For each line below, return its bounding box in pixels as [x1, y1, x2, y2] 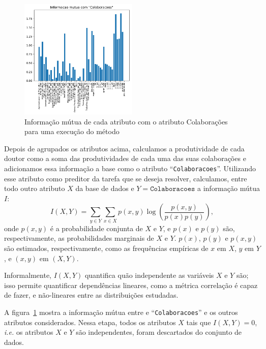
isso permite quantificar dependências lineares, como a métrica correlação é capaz [4, 279, 258, 290]
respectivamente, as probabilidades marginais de [4, 233, 154, 243]
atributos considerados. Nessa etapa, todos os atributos [4, 316, 176, 327]
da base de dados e [75, 183, 134, 194]
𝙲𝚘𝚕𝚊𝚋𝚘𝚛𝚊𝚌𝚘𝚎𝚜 [150, 185, 195, 193]
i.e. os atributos [4, 327, 53, 337]
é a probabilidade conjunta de [50, 223, 143, 233]
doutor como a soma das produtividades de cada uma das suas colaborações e [4, 153, 246, 164]
